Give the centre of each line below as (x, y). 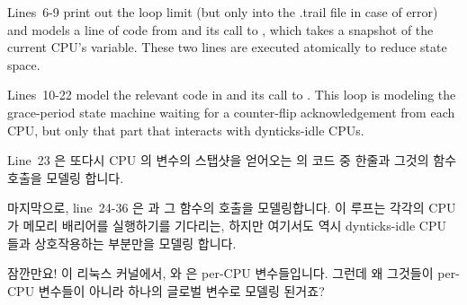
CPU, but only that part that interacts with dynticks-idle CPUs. (186, 130)
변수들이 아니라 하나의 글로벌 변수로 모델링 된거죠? (181, 290)
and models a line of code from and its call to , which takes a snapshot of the (220, 29)
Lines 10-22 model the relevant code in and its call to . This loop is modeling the (232, 95)
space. (24, 64)
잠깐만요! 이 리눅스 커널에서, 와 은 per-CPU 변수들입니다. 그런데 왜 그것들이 (220, 273)
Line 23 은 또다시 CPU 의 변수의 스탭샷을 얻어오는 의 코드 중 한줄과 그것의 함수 (232, 160)
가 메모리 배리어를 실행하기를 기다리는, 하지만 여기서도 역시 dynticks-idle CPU (227, 225)
